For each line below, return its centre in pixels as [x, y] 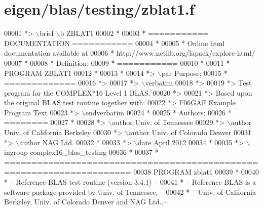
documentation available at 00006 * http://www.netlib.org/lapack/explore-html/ [130, 53]
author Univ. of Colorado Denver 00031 [190, 132]
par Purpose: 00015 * [194, 73]
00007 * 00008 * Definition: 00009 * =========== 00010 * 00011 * [117, 62]
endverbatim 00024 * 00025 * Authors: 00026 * [158, 112]
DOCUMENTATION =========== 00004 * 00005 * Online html [115, 43]
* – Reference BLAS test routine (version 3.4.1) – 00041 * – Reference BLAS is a [130, 182]
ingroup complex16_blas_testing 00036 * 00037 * [81, 152]
